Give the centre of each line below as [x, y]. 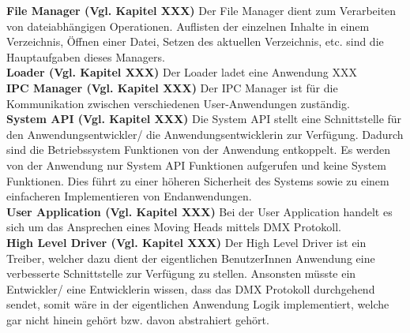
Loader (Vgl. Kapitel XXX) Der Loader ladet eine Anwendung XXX [182, 72]
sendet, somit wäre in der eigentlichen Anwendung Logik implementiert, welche [198, 304]
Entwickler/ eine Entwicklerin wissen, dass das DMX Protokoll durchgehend [191, 288]
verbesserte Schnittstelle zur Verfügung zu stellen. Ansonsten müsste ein [181, 273]
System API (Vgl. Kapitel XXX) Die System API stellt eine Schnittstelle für [204, 119]
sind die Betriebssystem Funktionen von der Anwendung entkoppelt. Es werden [199, 150]
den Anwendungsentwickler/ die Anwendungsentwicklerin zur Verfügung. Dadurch [205, 134]
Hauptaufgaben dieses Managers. [86, 56]
